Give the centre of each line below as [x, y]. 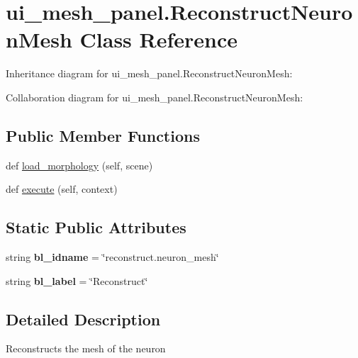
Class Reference [159, 39]
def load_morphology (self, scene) [79, 165]
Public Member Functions [103, 135]
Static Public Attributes [96, 227]
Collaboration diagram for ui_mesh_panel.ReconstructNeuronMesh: [155, 97]
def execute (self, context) [62, 189]
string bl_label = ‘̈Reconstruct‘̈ [77, 280]
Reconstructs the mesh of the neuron [86, 348]
